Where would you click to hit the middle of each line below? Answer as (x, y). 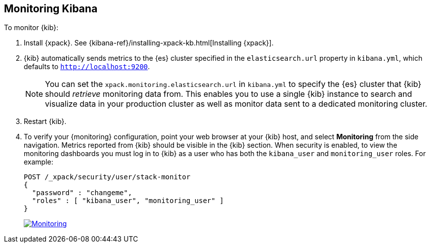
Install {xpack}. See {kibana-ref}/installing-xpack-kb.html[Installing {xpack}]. (149, 43)
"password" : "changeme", (82, 193)
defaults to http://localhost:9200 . (87, 67)
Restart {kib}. (45, 122)
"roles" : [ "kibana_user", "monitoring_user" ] (128, 201)
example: (39, 162)
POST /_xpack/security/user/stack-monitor (107, 177)
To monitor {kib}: (31, 28)
